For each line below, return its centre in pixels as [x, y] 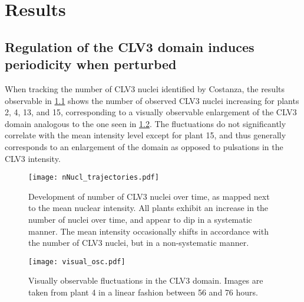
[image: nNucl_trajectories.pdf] [94, 178]
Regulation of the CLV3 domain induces [130, 46]
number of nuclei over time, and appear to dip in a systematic [140, 219]
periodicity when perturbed [91, 64]
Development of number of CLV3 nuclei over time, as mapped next [149, 196]
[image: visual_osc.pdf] [77, 262]
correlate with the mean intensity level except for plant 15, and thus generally [146, 135]
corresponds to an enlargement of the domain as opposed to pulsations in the [144, 146]
